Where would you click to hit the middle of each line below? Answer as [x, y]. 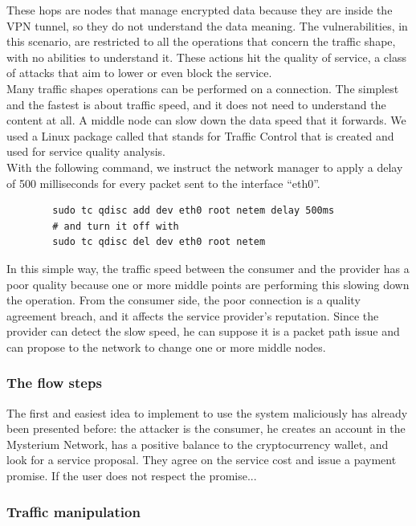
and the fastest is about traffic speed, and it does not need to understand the [196, 104]
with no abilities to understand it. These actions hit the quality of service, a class [206, 57]
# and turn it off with [116, 226]
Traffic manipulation [73, 511]
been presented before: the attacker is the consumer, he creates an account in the [206, 428]
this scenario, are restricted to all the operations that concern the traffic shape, [201, 41]
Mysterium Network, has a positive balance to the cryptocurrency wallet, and [198, 444]
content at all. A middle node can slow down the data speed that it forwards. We [206, 120]
